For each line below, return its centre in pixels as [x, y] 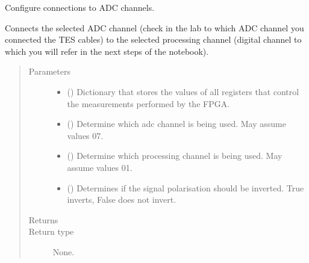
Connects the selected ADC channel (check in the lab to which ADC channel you [154, 27]
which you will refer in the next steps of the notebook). [107, 51]
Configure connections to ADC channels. [80, 7]
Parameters [49, 71]
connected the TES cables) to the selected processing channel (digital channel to [153, 39]
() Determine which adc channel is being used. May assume [176, 124]
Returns [43, 219]
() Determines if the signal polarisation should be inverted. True [186, 187]
